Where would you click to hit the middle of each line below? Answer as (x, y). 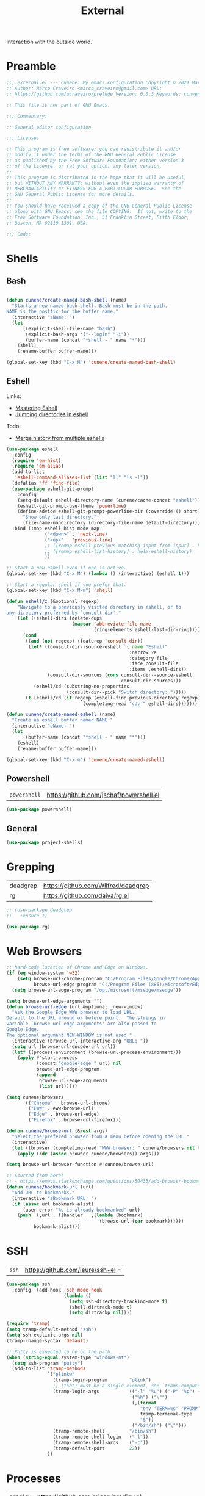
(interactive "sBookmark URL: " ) (54, 1198)
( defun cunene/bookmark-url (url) (50, 1187)
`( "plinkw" (61, 1375)
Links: (14, 396)
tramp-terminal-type (166, 1414)
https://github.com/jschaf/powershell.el (103, 795)
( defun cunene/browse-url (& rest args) (57, 1131)
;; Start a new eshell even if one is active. (67, 568)
